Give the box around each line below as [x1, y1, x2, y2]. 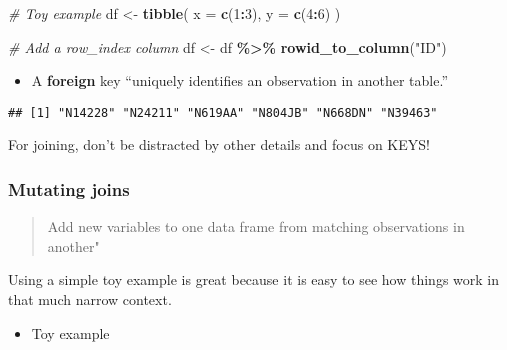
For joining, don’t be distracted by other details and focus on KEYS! [8, 134, 430, 155]
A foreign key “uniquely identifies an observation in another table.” [31, 70, 449, 91]
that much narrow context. [8, 289, 172, 310]
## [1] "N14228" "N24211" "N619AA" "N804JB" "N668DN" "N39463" [8, 105, 438, 120]
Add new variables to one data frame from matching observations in [47, 216, 465, 237]
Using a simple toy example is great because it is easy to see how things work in [8, 269, 499, 290]
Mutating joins [8, 176, 130, 201]
